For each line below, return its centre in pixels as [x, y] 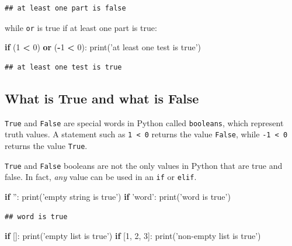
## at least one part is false [65, 8]
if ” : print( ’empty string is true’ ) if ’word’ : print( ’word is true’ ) [118, 196]
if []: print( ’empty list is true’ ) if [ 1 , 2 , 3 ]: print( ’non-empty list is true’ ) [133, 236]
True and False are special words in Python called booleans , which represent [144, 122]
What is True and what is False [102, 98]
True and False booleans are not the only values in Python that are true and [144, 165]
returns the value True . [46, 145]
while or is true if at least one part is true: [81, 27]
